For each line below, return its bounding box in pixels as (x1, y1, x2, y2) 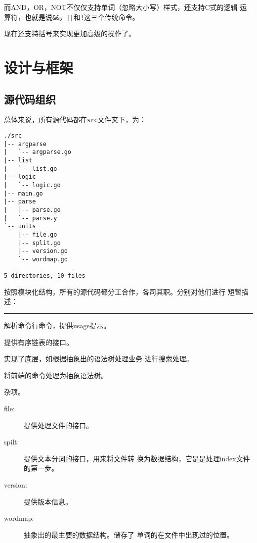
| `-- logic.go (4, 182, 61, 189)
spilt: (4, 437, 19, 447)
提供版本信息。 (24, 496, 72, 506)
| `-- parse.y (4, 214, 57, 222)
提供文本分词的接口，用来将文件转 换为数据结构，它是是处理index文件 (24, 453, 250, 463)
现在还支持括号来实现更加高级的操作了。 (4, 28, 135, 39)
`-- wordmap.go (18, 255, 68, 263)
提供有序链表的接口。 (4, 337, 73, 347)
